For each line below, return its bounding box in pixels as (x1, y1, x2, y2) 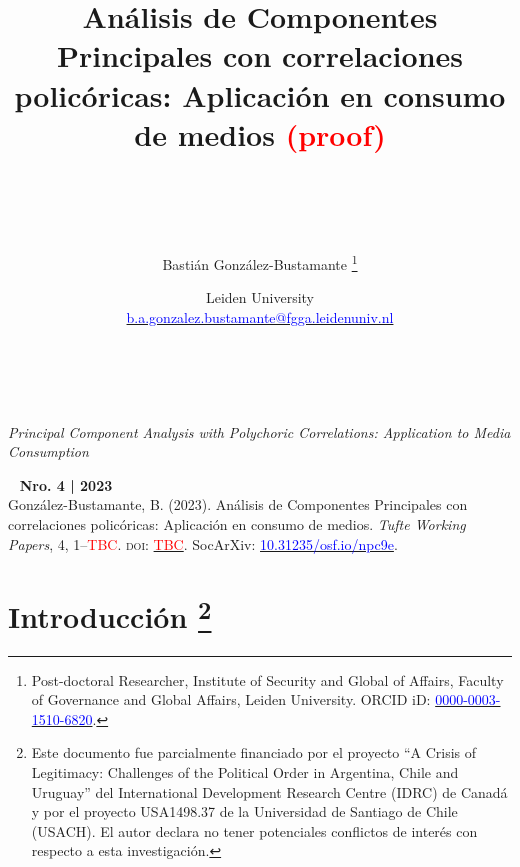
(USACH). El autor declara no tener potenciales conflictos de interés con (31, 820, 478, 841)
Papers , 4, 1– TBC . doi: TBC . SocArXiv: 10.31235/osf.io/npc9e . (8, 533, 398, 554)
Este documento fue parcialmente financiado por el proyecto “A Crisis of (31, 742, 477, 763)
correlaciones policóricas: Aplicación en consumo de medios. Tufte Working (8, 514, 466, 535)
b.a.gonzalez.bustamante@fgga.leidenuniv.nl (126, 306, 394, 327)
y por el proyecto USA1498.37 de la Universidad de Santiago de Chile (31, 801, 458, 822)
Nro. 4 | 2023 (19, 474, 113, 495)
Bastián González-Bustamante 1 (162, 251, 358, 274)
